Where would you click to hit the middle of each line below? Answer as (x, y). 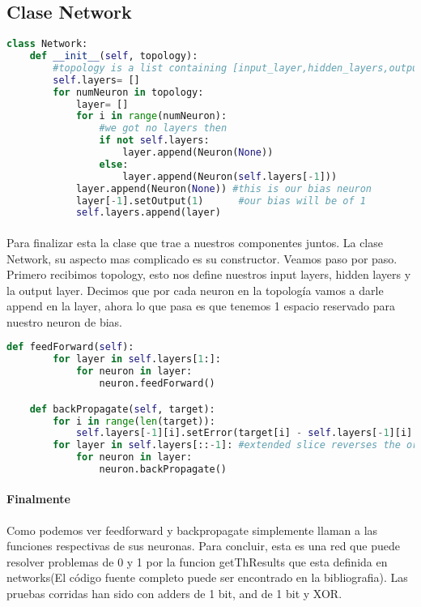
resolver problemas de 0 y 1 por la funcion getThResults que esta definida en (197, 561)
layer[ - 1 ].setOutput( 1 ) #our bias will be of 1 (221, 201)
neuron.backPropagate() (163, 470)
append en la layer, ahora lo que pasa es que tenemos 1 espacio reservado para (201, 306)
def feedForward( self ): (70, 347)
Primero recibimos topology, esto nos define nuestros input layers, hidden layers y (209, 274)
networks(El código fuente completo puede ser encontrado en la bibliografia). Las (207, 577)
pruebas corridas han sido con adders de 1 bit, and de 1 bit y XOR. (174, 594)
